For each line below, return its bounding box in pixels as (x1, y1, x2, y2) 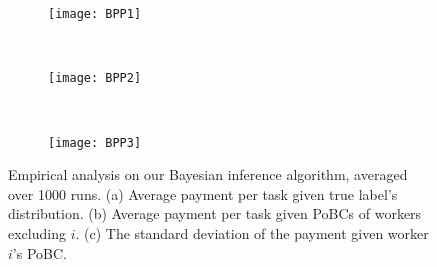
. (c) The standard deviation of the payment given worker (75, 222, 429, 243)
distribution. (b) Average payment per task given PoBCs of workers (8, 203, 422, 224)
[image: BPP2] (48, 71, 142, 86)
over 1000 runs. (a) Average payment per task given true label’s (8, 183, 398, 204)
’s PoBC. (12, 242, 67, 263)
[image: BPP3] (48, 135, 142, 150)
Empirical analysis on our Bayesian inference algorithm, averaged (8, 164, 408, 185)
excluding (8, 222, 66, 243)
